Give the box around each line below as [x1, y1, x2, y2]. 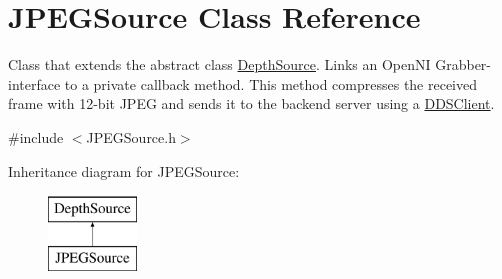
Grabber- [435, 54, 492, 75]
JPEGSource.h [86, 126, 176, 147]
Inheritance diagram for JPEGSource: [8, 160, 240, 181]
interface [8, 73, 61, 94]
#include [8, 126, 64, 147]
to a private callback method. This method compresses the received [64, 73, 478, 94]
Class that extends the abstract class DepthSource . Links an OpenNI [8, 54, 431, 75]
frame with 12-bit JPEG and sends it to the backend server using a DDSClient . [8, 93, 495, 114]
